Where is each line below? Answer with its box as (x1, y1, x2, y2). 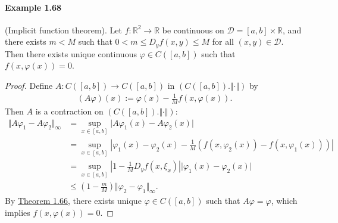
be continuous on (162, 23, 224, 36)
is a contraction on (35, 105, 104, 117)
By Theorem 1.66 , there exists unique (5, 194, 142, 207)
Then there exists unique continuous (5, 47, 137, 60)
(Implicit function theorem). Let (5, 23, 123, 36)
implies (5, 206, 30, 218)
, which (271, 194, 298, 207)
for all (212, 35, 234, 48)
